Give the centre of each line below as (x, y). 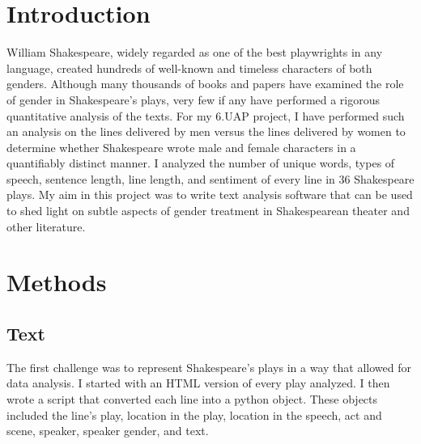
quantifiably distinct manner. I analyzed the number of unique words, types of (201, 163)
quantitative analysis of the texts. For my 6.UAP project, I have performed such (206, 115)
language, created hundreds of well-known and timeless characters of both (189, 68)
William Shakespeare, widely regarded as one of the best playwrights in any (195, 52)
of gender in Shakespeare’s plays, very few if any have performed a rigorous (193, 99)
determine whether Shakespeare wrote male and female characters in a (181, 147)
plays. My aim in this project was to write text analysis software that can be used (210, 195)
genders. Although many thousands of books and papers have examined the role (205, 84)
